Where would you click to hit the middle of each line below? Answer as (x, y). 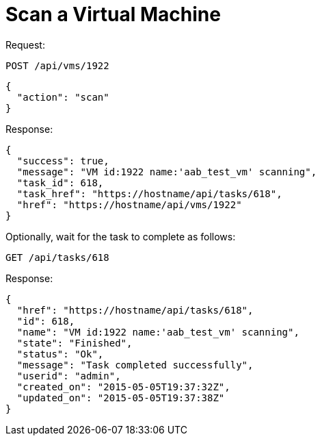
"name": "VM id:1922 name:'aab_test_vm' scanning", (158, 332)
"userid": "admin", (69, 376)
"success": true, (63, 161)
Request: (25, 45)
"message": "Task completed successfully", (135, 365)
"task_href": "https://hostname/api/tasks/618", (149, 193)
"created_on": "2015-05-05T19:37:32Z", (123, 387)
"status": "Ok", (60, 354)
